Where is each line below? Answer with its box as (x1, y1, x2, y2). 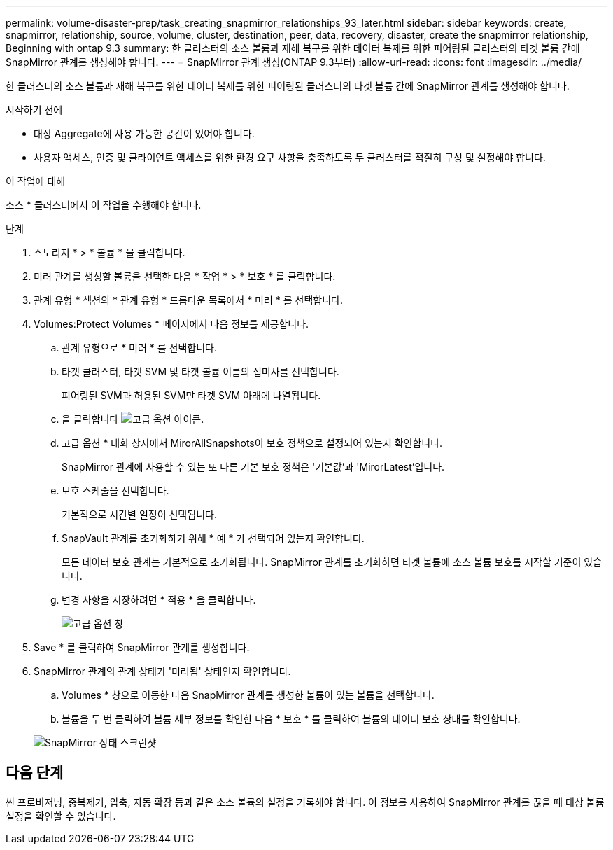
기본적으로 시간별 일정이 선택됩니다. (62, 508, 217, 520)
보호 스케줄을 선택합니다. (62, 485, 169, 496)
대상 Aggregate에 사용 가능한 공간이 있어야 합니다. (34, 127, 255, 139)
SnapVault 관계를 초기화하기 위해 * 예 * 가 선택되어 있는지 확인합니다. (62, 532, 365, 544)
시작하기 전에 (6, 104, 63, 116)
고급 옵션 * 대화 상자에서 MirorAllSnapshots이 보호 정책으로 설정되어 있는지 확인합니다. (62, 437, 443, 449)
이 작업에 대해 (6, 175, 66, 187)
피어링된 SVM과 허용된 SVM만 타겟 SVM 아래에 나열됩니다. (62, 389, 321, 401)
